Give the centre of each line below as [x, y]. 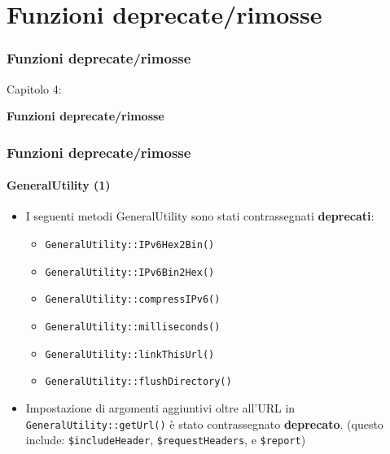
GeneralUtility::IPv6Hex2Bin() [130, 245]
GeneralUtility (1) [59, 185]
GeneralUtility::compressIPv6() [133, 300]
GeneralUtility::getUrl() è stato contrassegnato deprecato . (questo [204, 423]
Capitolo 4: [34, 88]
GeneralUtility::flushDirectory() [138, 382]
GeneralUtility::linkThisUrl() [130, 354]
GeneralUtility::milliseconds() [133, 327]
